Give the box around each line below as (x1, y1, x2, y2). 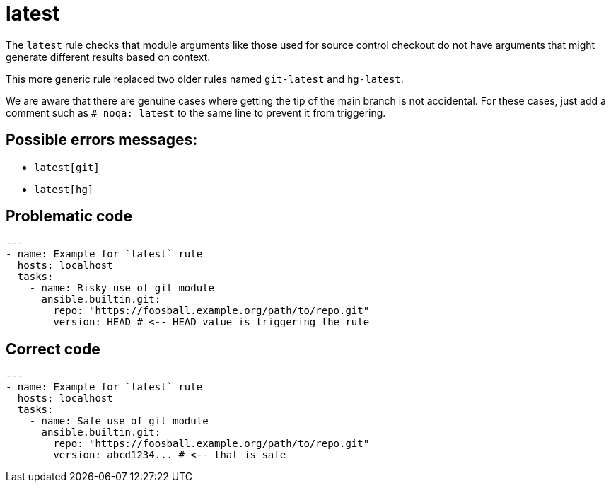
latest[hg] (34, 183, 94, 195)
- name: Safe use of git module (29, 415, 209, 427)
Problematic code (6, 207, 133, 226)
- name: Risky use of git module (29, 282, 215, 294)
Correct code (6, 339, 100, 358)
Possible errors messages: (6, 131, 198, 149)
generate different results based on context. (6, 50, 211, 63)
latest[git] (34, 161, 100, 173)
